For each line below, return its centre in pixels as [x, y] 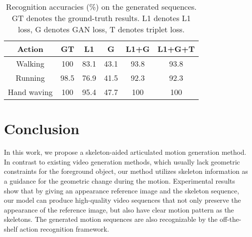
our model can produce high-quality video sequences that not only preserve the [123, 200]
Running [30, 78]
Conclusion [42, 129]
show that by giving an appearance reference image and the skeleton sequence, [122, 190]
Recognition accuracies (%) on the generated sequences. [101, 7]
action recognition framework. [64, 228]
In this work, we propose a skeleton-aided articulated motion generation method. [125, 152]
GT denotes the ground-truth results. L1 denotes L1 [101, 18]
